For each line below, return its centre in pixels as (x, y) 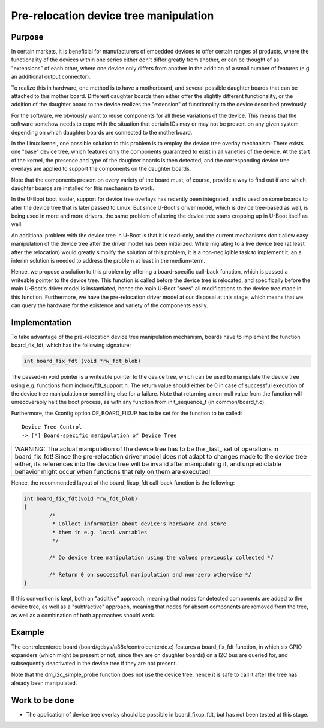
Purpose (27, 37)
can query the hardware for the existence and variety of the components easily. (109, 305)
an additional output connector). (51, 77)
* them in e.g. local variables (100, 532)
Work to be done (43, 700)
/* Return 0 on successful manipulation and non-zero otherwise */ (150, 574)
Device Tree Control (52, 427)
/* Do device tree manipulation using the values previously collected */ (161, 557)
